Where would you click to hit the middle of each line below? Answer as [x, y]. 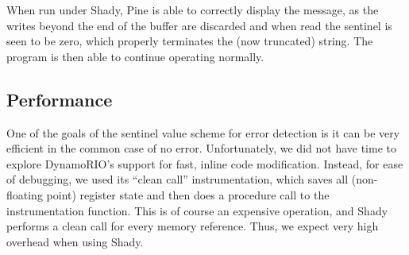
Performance [60, 99]
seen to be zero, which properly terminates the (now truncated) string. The [190, 41]
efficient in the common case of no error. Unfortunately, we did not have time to [201, 148]
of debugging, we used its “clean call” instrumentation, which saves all [177, 179]
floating [25, 194]
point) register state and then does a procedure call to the [188, 194]
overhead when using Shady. [75, 241]
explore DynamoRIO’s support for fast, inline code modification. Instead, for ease [205, 163]
